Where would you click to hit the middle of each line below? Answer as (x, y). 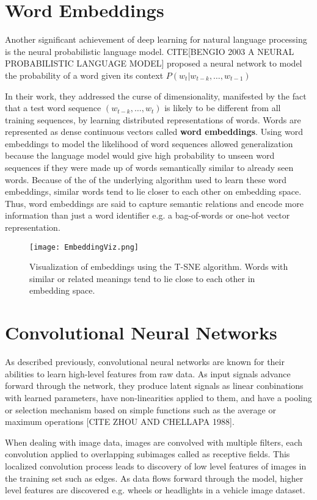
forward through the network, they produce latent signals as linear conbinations (154, 386)
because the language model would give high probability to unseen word (140, 155)
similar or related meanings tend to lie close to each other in (142, 278)
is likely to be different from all (223, 108)
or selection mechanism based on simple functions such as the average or (140, 409)
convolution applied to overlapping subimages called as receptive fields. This (148, 454)
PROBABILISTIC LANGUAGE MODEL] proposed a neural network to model (154, 63)
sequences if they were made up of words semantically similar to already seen (149, 168)
